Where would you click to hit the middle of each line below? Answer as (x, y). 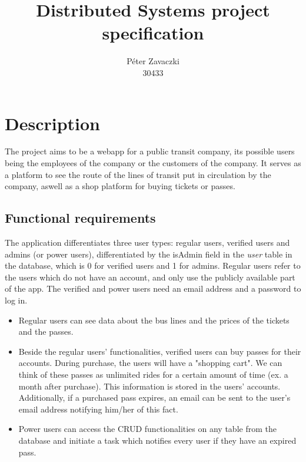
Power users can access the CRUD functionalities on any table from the (147, 429)
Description (53, 123)
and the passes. (46, 331)
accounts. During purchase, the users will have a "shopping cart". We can (150, 363)
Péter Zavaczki (153, 61)
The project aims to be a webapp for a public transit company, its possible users (150, 151)
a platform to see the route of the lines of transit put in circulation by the (138, 174)
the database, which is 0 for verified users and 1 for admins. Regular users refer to (153, 265)
